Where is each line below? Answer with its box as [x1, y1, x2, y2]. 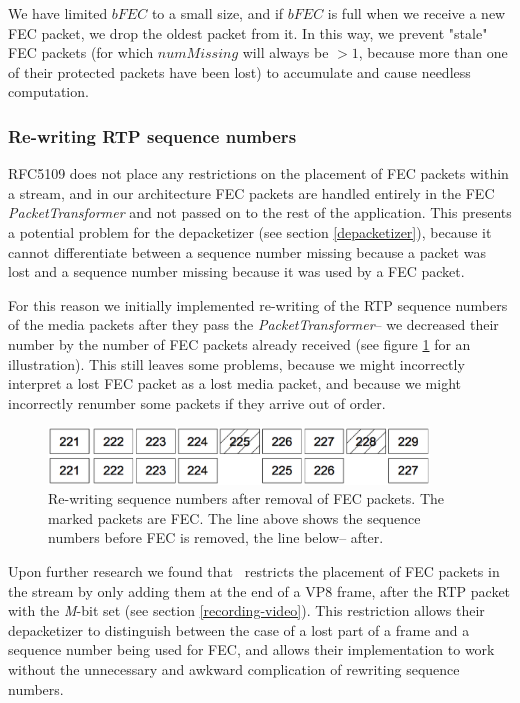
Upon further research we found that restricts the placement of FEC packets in [8, 561, 500, 582]
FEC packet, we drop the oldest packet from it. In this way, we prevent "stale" [8, 22, 488, 43]
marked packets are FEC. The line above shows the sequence [48, 507, 421, 528]
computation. [8, 81, 89, 102]
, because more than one [358, 42, 508, 63]
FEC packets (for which [8, 42, 154, 63]
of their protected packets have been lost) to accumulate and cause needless [8, 61, 471, 82]
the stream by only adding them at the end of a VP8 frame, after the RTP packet [8, 580, 511, 601]
